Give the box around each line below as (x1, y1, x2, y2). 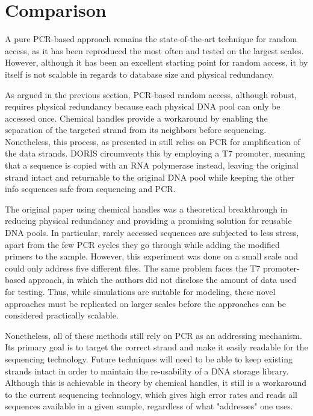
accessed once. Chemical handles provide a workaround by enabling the (5, 111, 268, 124)
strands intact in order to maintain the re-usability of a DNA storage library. (5, 364, 289, 377)
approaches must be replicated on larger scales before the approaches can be (5, 297, 286, 309)
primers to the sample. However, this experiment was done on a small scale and (5, 250, 299, 262)
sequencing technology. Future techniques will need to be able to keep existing (5, 352, 293, 365)
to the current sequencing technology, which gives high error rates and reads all (5, 388, 297, 400)
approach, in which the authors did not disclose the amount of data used (28, 273, 297, 286)
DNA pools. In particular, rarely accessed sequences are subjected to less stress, (5, 226, 299, 239)
